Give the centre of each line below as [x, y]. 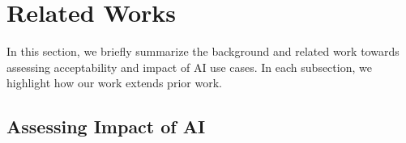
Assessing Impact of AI [106, 126]
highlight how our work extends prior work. [114, 83]
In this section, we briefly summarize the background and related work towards [203, 51]
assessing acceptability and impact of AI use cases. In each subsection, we [189, 67]
